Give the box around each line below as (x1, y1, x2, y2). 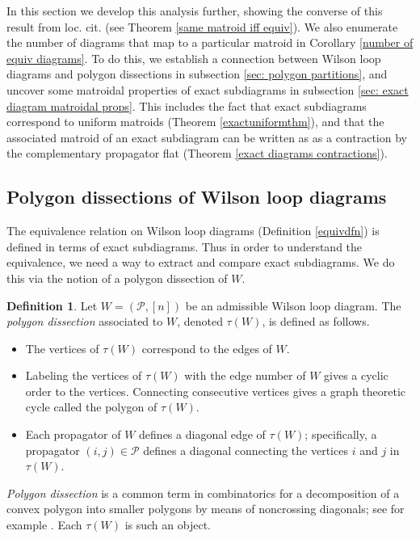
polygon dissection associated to (6, 313, 163, 330)
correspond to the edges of (141, 339, 272, 356)
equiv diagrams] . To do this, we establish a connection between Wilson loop (6, 49, 381, 66)
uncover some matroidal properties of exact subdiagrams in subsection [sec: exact (6, 81, 409, 98)
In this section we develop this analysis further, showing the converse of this (6, 2, 383, 19)
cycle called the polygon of (25, 398, 157, 415)
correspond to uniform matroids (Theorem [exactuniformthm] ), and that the (6, 113, 384, 130)
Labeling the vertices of (25, 367, 142, 384)
